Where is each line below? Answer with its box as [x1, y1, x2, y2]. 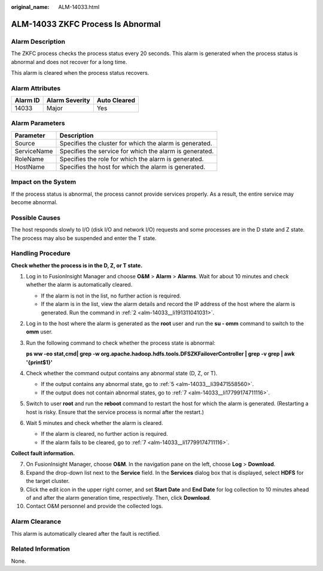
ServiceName [14, 147, 53, 155]
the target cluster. [26, 478, 70, 485]
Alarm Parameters [11, 119, 65, 127]
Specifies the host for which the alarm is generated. [59, 162, 206, 171]
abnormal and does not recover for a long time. [11, 58, 127, 65]
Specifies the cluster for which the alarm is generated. [59, 139, 212, 147]
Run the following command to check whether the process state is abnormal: [26, 339, 215, 347]
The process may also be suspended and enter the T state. [11, 234, 157, 242]
